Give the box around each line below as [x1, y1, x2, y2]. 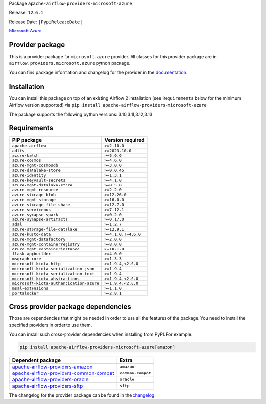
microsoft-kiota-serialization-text [12, 271, 95, 277]
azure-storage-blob [12, 192, 56, 198]
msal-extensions [12, 286, 49, 291]
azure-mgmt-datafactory [12, 237, 66, 242]
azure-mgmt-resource [12, 187, 59, 193]
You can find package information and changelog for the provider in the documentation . [9, 69, 188, 75]
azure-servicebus [12, 207, 51, 213]
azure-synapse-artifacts [12, 217, 68, 222]
